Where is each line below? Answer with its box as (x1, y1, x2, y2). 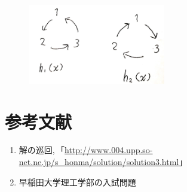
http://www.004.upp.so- (65, 144, 153, 156)
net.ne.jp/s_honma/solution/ (19, 156, 127, 168)
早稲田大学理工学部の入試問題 (19, 175, 136, 188)
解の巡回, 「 (19, 144, 65, 156)
